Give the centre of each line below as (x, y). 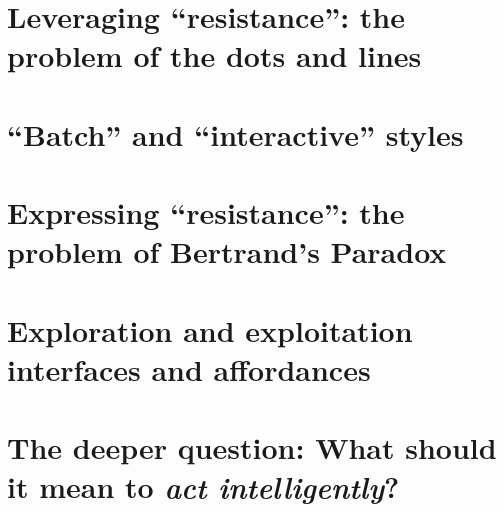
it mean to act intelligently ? (203, 487)
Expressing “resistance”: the (206, 212)
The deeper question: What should (252, 447)
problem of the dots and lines (214, 55)
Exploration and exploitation (210, 329)
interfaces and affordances (189, 368)
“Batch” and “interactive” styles (235, 133)
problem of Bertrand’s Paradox (227, 251)
